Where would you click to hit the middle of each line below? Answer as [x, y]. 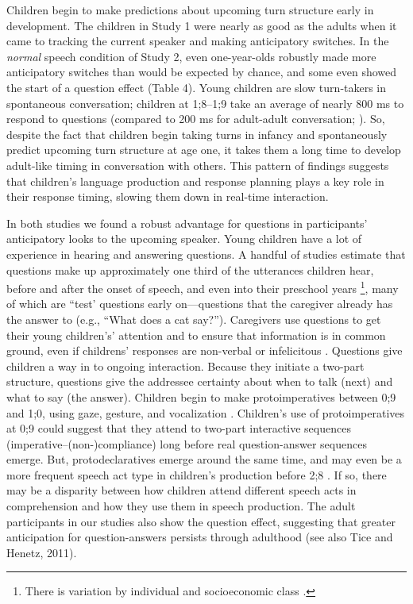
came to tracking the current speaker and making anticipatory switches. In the [198, 41]
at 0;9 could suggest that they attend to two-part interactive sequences [179, 428]
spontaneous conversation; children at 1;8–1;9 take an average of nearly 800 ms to [205, 103]
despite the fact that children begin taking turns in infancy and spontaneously [197, 134]
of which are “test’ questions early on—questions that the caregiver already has [200, 304]
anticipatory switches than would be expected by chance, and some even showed [202, 72]
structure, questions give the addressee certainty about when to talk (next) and [200, 381]
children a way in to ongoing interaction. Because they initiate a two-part [185, 365]
